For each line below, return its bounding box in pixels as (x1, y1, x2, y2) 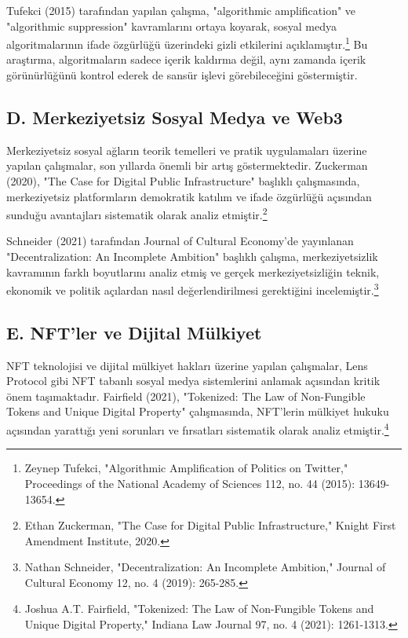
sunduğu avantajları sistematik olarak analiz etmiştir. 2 (6, 204, 268, 222)
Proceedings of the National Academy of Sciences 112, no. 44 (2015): (24, 475, 355, 491)
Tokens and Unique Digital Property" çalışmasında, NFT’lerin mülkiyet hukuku (6, 403, 389, 420)
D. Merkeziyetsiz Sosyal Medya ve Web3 (6, 105, 343, 130)
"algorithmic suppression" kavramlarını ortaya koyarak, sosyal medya (6, 17, 337, 34)
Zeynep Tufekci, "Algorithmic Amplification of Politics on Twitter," (24, 460, 348, 476)
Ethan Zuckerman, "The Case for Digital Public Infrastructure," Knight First (24, 517, 396, 533)
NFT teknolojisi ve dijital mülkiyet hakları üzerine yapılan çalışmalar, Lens (6, 357, 368, 373)
